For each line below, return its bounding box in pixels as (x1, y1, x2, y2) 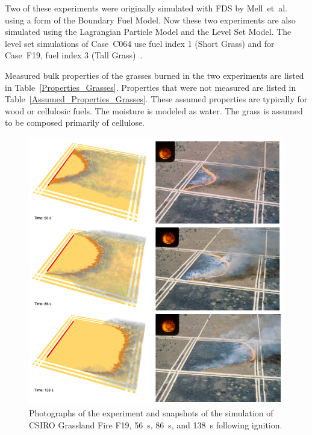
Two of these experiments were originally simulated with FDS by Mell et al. (5, 2, 287, 14)
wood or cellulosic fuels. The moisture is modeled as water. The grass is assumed (5, 104, 303, 117)
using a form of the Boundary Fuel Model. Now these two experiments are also (5, 13, 296, 26)
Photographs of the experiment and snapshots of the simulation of (29, 407, 273, 419)
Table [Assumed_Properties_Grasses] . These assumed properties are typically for (5, 93, 308, 105)
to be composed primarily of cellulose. (5, 116, 145, 129)
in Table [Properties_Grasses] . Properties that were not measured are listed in (5, 81, 296, 93)
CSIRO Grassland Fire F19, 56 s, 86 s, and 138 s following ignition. (29, 418, 282, 431)
